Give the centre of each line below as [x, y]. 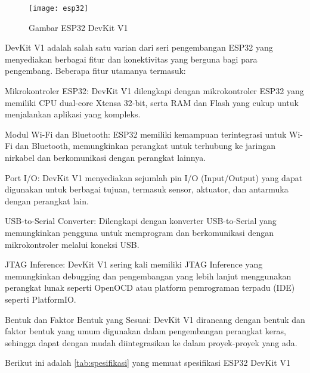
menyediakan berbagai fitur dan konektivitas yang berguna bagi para [131, 59]
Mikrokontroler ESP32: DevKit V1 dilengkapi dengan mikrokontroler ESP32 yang [154, 91]
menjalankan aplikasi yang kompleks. [73, 114]
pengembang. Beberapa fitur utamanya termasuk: [95, 71]
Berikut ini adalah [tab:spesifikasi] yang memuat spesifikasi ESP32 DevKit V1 [148, 363]
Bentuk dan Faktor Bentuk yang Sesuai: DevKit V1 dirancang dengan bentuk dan [155, 319]
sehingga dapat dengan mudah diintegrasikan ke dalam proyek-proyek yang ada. [151, 342]
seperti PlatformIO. [41, 299]
